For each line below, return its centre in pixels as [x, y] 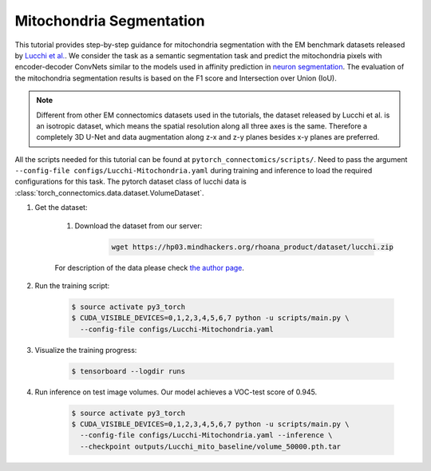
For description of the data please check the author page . [150, 267]
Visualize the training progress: [86, 350]
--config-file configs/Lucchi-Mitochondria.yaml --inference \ [206, 435]
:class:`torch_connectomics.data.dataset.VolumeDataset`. [109, 192]
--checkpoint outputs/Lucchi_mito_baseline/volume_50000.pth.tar [211, 446]
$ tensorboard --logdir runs [129, 371]
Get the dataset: [61, 208]
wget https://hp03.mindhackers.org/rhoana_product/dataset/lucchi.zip [253, 247]
